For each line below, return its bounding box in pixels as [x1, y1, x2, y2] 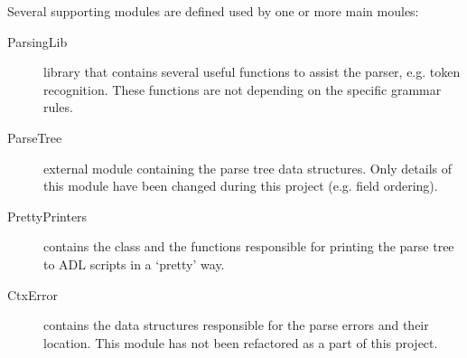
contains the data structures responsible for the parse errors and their [43, 316, 429, 334]
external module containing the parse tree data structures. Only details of [43, 158, 453, 177]
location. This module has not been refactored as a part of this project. [43, 333, 438, 352]
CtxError [7, 285, 58, 304]
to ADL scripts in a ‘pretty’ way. [43, 254, 225, 273]
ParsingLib [7, 32, 68, 51]
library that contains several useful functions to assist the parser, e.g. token [43, 62, 461, 81]
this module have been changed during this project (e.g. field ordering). [43, 176, 438, 195]
